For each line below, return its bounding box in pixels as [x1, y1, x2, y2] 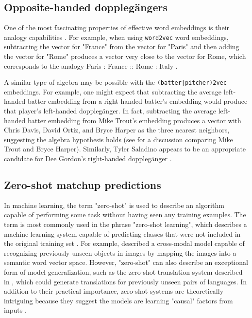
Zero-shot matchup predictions [4, 177, 161, 192]
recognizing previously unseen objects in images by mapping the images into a [4, 247, 236, 258]
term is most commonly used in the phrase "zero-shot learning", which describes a [4, 219, 247, 229]
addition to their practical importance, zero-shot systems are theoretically [4, 286, 224, 296]
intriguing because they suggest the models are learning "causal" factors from [4, 295, 233, 305]
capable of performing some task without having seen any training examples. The [4, 209, 246, 220]
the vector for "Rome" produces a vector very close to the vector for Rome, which [4, 51, 246, 61]
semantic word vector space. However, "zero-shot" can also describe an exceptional [4, 257, 248, 267]
